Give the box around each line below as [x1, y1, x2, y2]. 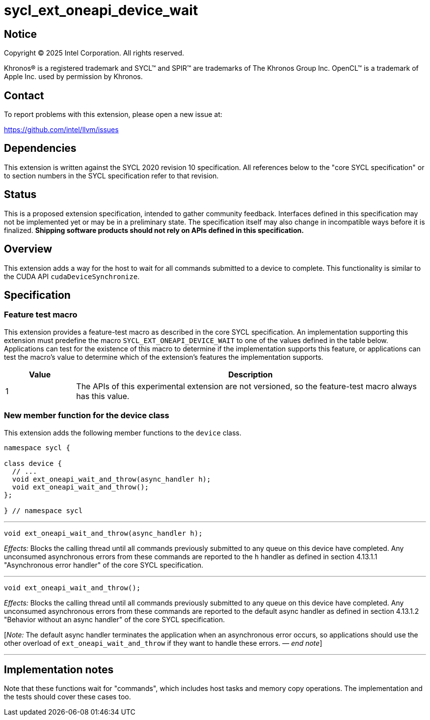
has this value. [76, 391, 130, 401]
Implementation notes [4, 663, 114, 676]
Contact [4, 89, 44, 102]
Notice [4, 28, 37, 40]
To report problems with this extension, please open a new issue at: [4, 110, 222, 119]
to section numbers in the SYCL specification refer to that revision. [4, 171, 219, 180]
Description [228, 369, 273, 379]
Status [4, 188, 37, 201]
